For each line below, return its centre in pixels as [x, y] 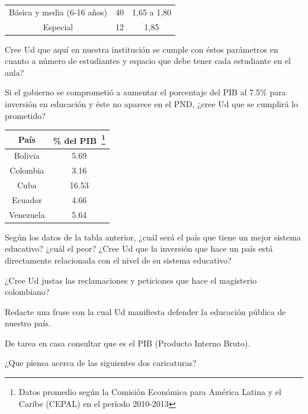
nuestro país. [28, 323]
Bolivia [27, 155]
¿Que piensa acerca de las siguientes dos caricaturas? [101, 363]
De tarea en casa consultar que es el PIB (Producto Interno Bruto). [128, 343]
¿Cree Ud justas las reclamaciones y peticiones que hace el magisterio [131, 280]
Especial [58, 26]
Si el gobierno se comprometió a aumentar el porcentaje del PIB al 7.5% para [145, 92]
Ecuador [27, 199]
